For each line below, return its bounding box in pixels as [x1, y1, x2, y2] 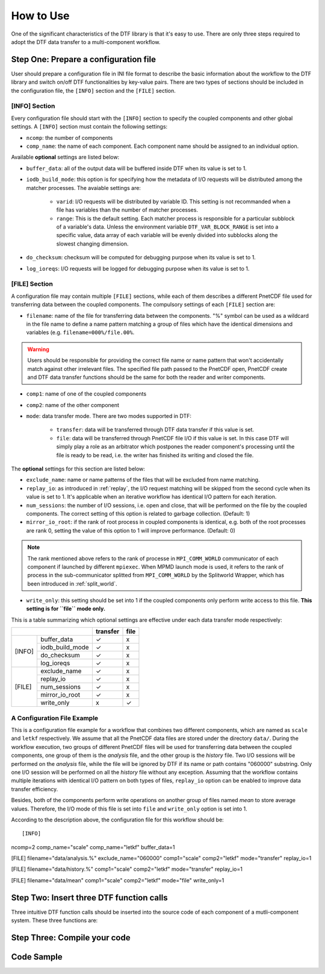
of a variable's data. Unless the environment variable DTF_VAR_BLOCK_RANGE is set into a [56, 223, 279, 230]
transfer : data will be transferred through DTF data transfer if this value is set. [56, 426, 255, 434]
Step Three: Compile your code [11, 932, 131, 943]
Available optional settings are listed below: [11, 154, 120, 161]
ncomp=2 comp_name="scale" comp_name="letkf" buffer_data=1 [11, 843, 175, 850]
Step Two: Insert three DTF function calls [11, 893, 168, 903]
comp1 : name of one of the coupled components [26, 390, 147, 397]
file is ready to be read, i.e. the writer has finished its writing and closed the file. [56, 451, 254, 458]
